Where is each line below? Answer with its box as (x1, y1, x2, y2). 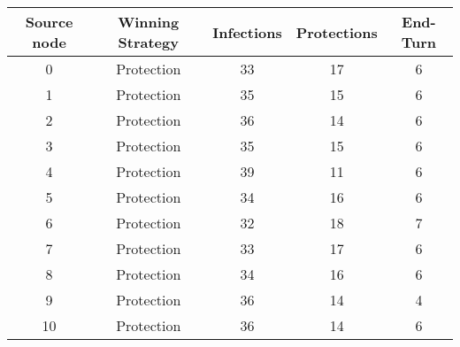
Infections (212, 21, 282, 42)
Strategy (118, 32, 179, 52)
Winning (118, 12, 180, 32)
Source (25, 12, 73, 32)
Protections (295, 21, 378, 42)
